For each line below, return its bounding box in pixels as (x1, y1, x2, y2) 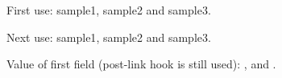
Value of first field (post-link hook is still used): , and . (6, 55, 276, 72)
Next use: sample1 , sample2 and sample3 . (6, 28, 211, 45)
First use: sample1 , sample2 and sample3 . (6, 2, 211, 18)
